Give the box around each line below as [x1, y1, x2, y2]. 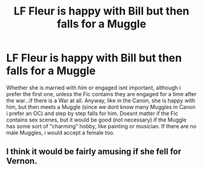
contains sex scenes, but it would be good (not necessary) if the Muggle [6, 116, 187, 123]
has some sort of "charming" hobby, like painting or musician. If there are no [6, 122, 196, 129]
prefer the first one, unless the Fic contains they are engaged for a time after [6, 90, 197, 97]
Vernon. [6, 156, 37, 166]
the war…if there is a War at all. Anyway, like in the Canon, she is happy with [6, 97, 195, 104]
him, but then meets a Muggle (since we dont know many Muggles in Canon [6, 103, 196, 110]
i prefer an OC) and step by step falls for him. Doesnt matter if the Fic [6, 110, 178, 117]
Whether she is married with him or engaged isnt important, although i [6, 83, 181, 91]
